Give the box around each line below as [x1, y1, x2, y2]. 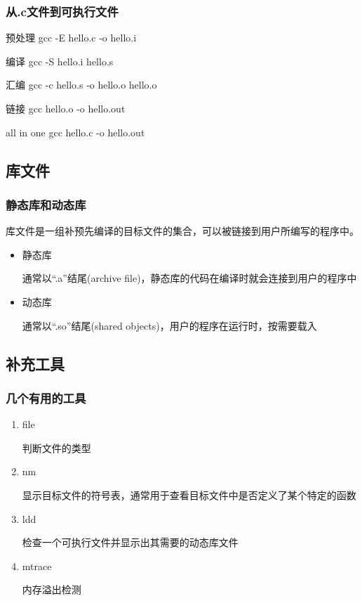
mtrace [22, 558, 52, 573]
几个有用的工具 [6, 389, 86, 406]
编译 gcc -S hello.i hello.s [6, 53, 114, 68]
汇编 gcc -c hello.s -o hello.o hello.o [6, 77, 157, 92]
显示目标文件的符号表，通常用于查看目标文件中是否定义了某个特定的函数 [22, 487, 356, 502]
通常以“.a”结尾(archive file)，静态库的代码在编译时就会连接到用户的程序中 [22, 271, 357, 285]
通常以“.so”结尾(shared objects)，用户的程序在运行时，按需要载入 [22, 318, 317, 332]
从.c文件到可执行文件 [6, 2, 119, 20]
